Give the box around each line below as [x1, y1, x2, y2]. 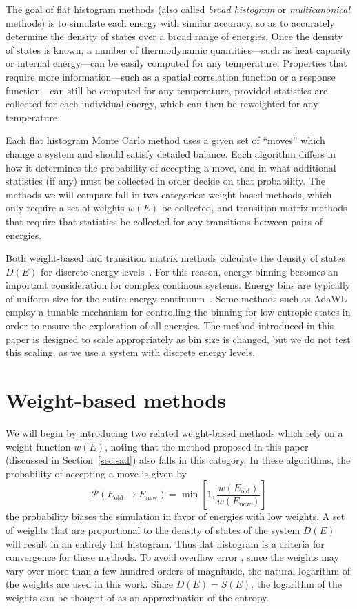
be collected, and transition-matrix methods [161, 200, 347, 215]
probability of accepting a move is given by [6, 466, 187, 480]
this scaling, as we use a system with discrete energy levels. [6, 345, 255, 360]
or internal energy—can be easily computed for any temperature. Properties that [6, 56, 347, 70]
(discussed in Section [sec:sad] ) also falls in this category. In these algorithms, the [6, 453, 351, 467]
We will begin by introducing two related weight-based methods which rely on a [6, 425, 343, 440]
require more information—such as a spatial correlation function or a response [6, 69, 336, 83]
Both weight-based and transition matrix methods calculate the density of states [6, 251, 346, 265]
